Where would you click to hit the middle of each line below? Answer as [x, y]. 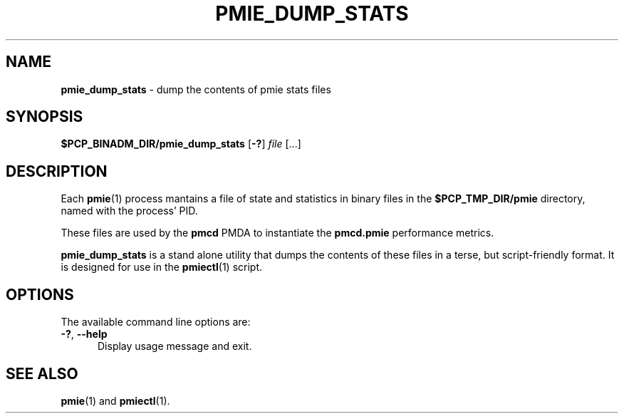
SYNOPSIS [45, 117]
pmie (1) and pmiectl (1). [115, 400]
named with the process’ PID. [129, 211]
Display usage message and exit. [175, 346]
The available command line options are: [156, 322]
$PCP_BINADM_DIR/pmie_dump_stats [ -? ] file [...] [181, 144]
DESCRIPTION [57, 171]
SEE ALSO [42, 373]
